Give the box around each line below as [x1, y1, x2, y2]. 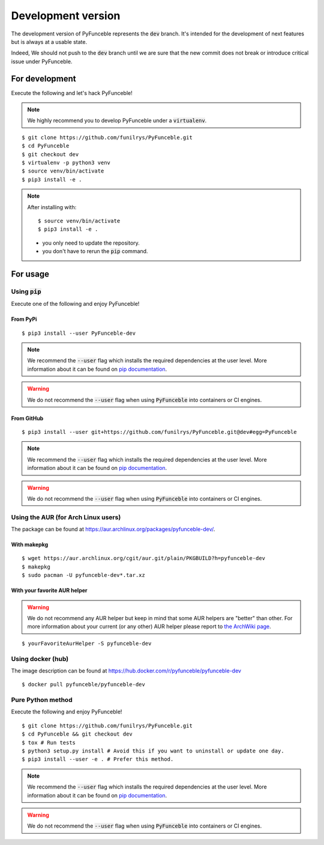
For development [11, 73, 76, 84]
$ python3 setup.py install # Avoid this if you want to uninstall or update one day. [22, 748, 284, 754]
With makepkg [11, 541, 49, 548]
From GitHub [11, 415, 44, 422]
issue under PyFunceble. [11, 58, 73, 65]
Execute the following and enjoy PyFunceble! [11, 708, 122, 715]
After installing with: [27, 203, 77, 210]
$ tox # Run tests [22, 739, 76, 746]
